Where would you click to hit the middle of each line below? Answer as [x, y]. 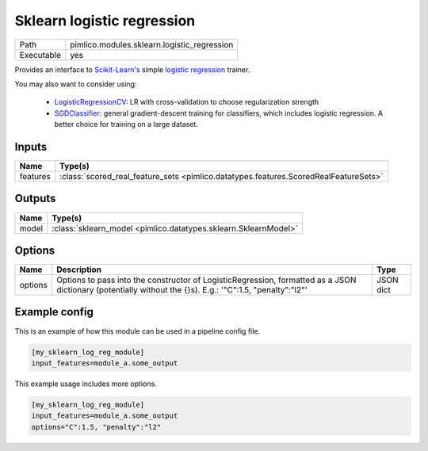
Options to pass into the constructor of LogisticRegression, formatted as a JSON [206, 280]
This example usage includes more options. [86, 384]
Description [79, 269]
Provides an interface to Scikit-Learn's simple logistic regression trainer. [132, 69]
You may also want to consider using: [76, 84]
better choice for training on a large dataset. [126, 124]
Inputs [31, 147]
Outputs [35, 199]
